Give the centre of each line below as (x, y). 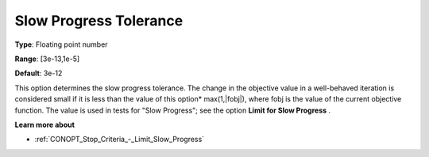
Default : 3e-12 (39, 73)
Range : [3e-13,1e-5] (47, 59)
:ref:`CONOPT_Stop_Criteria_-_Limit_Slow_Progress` (120, 140)
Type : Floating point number (61, 44)
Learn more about (45, 124)
